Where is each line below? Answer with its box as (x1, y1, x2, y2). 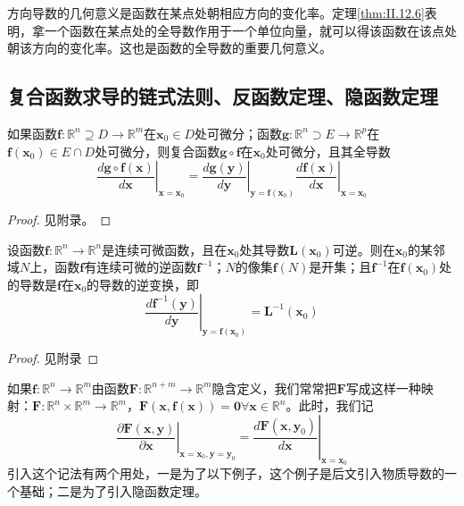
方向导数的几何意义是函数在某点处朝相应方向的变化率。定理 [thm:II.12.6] (7, 4, 425, 21)
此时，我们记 (298, 396, 374, 415)
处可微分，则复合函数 (95, 141, 220, 160)
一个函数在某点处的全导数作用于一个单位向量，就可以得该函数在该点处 (44, 21, 457, 39)
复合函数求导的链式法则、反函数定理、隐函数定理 (7, 82, 438, 110)
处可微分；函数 (194, 123, 282, 142)
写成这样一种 (345, 378, 421, 397)
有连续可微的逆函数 (84, 257, 197, 276)
